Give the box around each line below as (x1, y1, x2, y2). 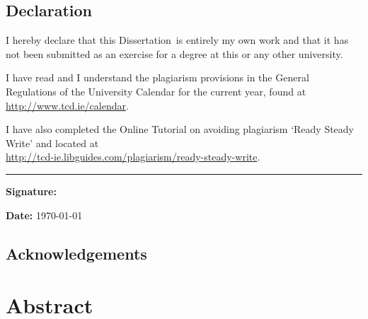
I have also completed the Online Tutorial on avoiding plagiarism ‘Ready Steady (6, 122, 354, 137)
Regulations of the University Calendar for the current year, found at (6, 83, 306, 98)
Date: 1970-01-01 (6, 207, 83, 222)
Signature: (6, 183, 57, 198)
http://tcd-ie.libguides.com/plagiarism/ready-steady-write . (6, 149, 260, 164)
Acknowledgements (6, 242, 147, 264)
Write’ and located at (6, 135, 99, 150)
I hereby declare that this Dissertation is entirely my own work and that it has (6, 33, 349, 47)
